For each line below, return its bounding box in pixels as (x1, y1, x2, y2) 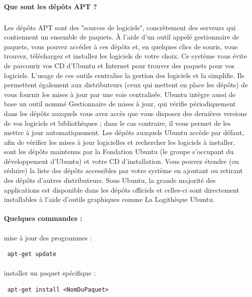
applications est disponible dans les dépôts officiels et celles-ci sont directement (4, 184, 239, 195)
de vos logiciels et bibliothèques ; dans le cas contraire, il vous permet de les (4, 118, 231, 128)
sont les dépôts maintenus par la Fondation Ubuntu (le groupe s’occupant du (4, 146, 234, 157)
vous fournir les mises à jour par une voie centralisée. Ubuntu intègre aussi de (4, 89, 236, 99)
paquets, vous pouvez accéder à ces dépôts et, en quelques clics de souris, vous (4, 41, 238, 51)
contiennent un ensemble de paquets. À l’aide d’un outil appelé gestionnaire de (4, 32, 239, 42)
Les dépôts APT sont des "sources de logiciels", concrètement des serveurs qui (4, 22, 236, 32)
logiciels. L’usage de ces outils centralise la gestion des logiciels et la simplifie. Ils (4, 70, 245, 80)
